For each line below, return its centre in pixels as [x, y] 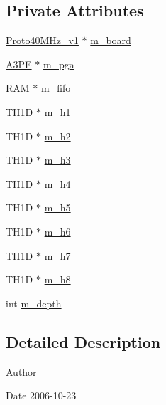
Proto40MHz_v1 [42, 40]
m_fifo [56, 88]
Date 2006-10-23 [41, 395]
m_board [111, 40]
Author [21, 371]
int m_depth [34, 303]
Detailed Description [83, 341]
